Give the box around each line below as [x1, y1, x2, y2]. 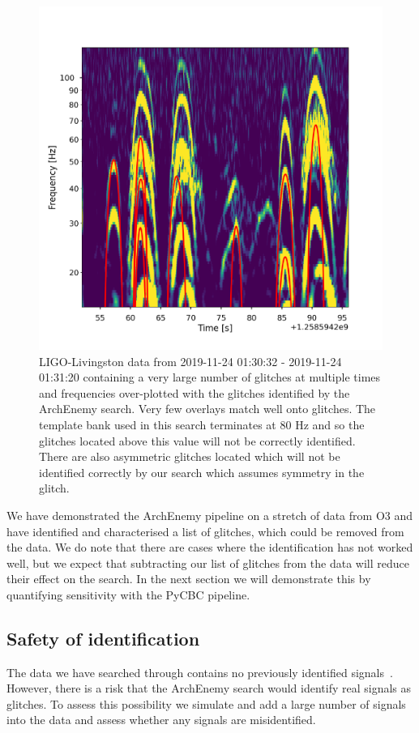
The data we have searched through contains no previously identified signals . [6, 663, 393, 680]
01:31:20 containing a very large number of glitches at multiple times [39, 369, 381, 386]
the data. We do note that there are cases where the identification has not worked [6, 539, 413, 556]
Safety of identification [6, 625, 200, 650]
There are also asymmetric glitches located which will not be [39, 448, 340, 465]
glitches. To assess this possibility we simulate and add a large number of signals [6, 695, 406, 712]
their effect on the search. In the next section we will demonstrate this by [6, 570, 371, 587]
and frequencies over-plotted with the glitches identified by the [39, 384, 350, 401]
